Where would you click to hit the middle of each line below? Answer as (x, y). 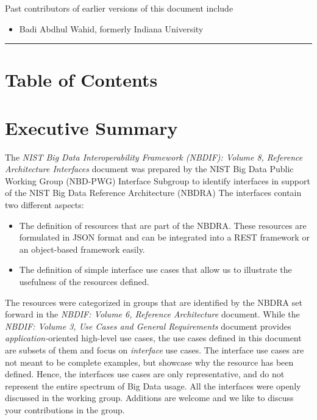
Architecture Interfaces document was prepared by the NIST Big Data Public (149, 169)
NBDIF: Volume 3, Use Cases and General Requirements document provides (148, 326)
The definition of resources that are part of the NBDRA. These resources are (163, 225)
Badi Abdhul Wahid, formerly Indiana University (111, 28)
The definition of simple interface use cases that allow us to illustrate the (155, 270)
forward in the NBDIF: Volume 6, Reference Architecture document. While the (152, 314)
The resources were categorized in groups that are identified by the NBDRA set (154, 302)
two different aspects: (45, 205)
